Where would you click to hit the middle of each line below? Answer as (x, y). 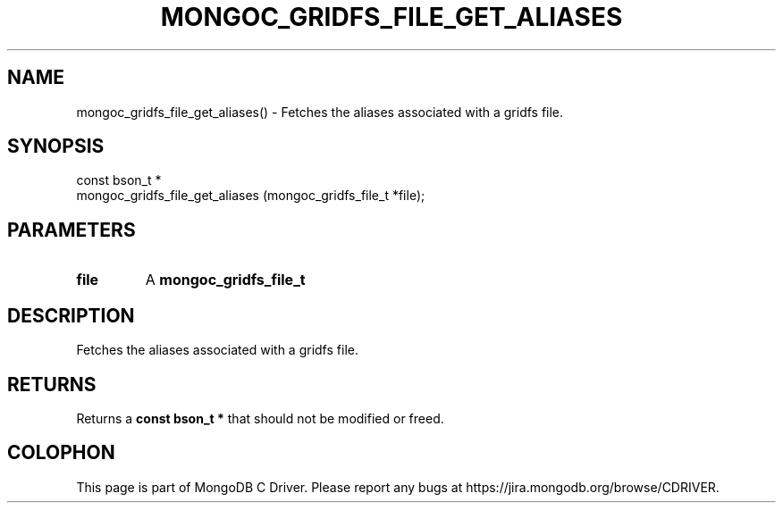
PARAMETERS (72, 230)
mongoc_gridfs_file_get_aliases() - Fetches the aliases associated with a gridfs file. (320, 112)
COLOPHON (61, 453)
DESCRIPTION (71, 315)
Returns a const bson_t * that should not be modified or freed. (260, 418)
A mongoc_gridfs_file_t (225, 280)
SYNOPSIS (56, 146)
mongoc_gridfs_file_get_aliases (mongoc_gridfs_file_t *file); (251, 196)
